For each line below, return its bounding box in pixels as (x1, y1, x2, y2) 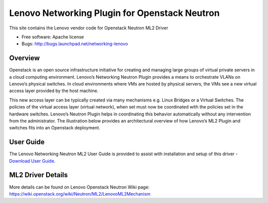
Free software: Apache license (21, 34, 84, 40)
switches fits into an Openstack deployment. (9, 125, 100, 131)
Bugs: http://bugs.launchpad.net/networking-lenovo (21, 41, 129, 47)
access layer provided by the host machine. (9, 88, 99, 94)
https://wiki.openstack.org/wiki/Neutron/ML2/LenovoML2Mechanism (9, 191, 151, 197)
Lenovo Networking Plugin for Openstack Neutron (9, 7, 220, 18)
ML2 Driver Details (9, 171, 68, 179)
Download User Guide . (9, 158, 56, 164)
